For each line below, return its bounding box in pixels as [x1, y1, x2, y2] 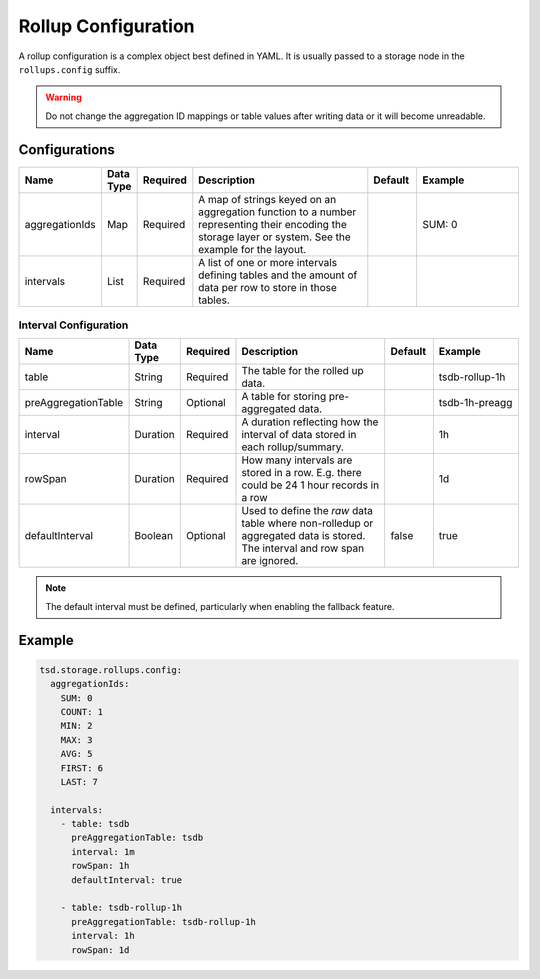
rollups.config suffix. [18, 63, 121, 75]
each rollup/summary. [241, 440, 345, 454]
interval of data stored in [241, 428, 357, 442]
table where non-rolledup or [241, 516, 374, 530]
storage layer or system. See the [198, 230, 352, 244]
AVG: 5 [60, 748, 93, 760]
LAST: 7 [60, 776, 99, 787]
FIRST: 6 [60, 762, 104, 774]
